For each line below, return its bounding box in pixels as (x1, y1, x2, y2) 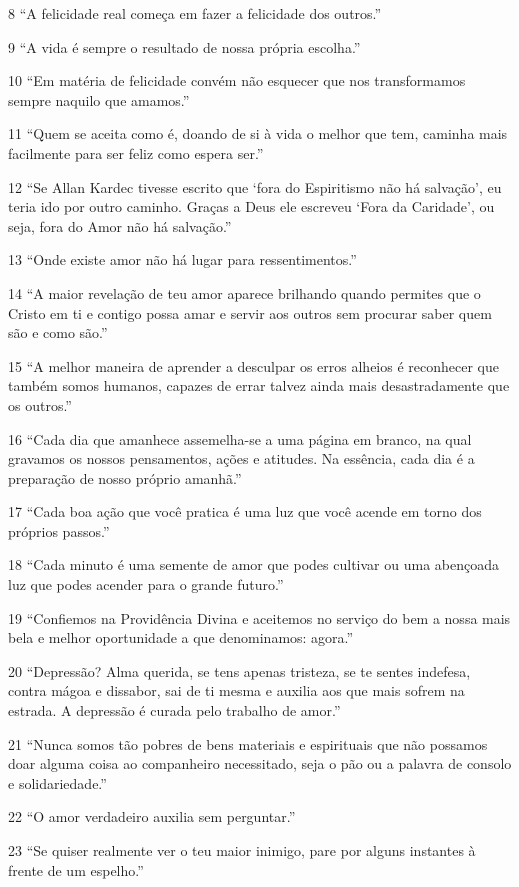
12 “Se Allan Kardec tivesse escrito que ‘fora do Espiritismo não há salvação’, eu (8, 176, 502, 197)
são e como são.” (8, 322, 108, 343)
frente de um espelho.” (8, 859, 144, 880)
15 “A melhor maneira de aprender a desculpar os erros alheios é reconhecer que (8, 355, 499, 376)
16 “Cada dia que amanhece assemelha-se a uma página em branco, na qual (8, 428, 472, 449)
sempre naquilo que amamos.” (8, 89, 190, 110)
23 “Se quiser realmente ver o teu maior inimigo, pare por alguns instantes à (8, 840, 476, 860)
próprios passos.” (8, 520, 110, 541)
